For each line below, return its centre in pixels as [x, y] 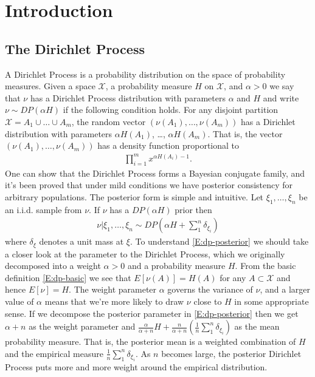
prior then [193, 209]
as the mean [257, 326]
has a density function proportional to [168, 145]
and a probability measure [176, 266]
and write [281, 97]
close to [208, 301]
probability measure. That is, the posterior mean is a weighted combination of [151, 341]
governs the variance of [210, 289]
